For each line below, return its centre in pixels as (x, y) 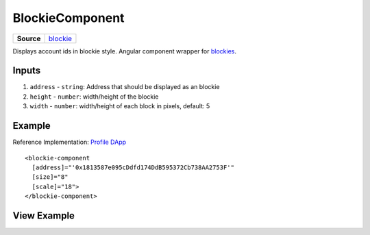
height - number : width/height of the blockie (94, 97)
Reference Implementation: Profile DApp (70, 142)
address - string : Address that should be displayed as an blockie (125, 87)
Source (29, 38)
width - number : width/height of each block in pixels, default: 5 (120, 106)
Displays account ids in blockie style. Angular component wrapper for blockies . (124, 51)
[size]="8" (50, 177)
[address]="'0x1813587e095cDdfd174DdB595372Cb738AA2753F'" (133, 167)
